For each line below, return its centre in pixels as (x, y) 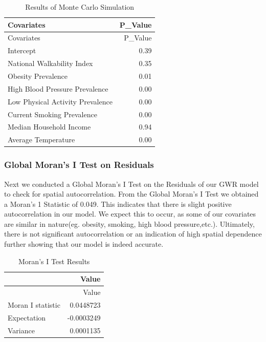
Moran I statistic (34, 304)
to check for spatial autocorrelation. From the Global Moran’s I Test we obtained (131, 194)
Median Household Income (49, 127)
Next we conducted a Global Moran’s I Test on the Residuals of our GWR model (131, 184)
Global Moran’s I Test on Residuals (79, 165)
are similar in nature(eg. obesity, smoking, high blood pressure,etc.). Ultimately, (129, 223)
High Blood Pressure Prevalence (58, 88)
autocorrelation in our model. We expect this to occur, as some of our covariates (130, 214)
